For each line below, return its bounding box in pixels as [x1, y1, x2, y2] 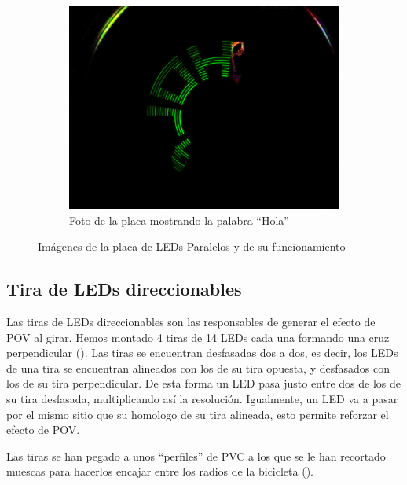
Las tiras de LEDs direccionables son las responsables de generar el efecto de [6, 313, 376, 329]
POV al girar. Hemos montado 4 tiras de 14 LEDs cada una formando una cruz [6, 329, 390, 345]
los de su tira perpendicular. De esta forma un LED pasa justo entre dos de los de [6, 375, 401, 391]
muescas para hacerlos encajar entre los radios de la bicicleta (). [6, 463, 313, 479]
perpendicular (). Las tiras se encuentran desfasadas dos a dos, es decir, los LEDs [6, 344, 398, 361]
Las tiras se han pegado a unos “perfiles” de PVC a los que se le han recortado [6, 447, 386, 464]
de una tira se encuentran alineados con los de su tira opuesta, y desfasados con [6, 359, 390, 376]
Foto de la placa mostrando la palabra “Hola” [69, 211, 289, 228]
